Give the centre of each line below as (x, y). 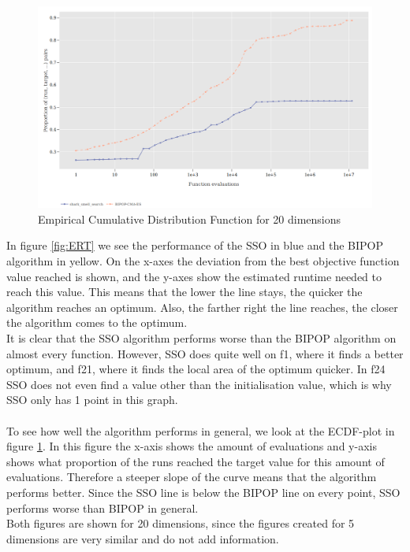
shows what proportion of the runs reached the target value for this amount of (196, 461)
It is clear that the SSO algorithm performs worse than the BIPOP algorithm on (201, 338)
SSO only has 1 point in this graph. (92, 400)
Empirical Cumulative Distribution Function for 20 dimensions (190, 219)
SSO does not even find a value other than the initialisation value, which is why (199, 384)
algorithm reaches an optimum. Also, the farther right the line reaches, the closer (202, 307)
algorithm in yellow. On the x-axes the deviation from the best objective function (203, 261)
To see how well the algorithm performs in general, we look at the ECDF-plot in (201, 430)
